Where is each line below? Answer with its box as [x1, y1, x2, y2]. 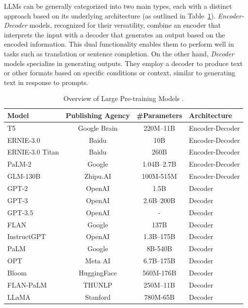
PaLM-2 [7, 159, 32, 169]
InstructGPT [7, 231, 46, 241]
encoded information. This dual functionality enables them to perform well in [4, 39, 234, 49]
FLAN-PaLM [7, 279, 47, 290]
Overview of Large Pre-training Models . [63, 93, 184, 103]
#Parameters [136, 110, 182, 120]
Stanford [85, 291, 111, 302]
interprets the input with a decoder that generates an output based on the [4, 29, 225, 39]
